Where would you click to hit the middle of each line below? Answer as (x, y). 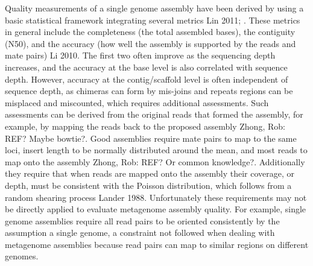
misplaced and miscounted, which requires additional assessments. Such (137, 102)
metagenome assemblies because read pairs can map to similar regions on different (157, 244)
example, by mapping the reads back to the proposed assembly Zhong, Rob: (145, 126)
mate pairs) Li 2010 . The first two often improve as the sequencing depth (140, 55)
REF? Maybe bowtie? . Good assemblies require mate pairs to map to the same (151, 138)
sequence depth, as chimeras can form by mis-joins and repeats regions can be (149, 91)
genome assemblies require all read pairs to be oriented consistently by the (142, 220)
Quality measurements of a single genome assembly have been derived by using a (154, 8)
